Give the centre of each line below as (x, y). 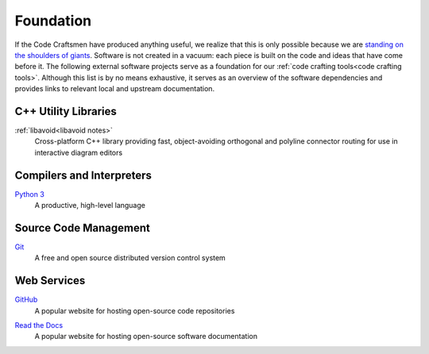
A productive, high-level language (90, 206)
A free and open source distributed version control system (130, 258)
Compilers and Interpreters (83, 175)
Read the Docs (39, 325)
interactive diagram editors (79, 152)
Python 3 (30, 194)
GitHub (26, 300)
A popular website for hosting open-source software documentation (146, 337)
